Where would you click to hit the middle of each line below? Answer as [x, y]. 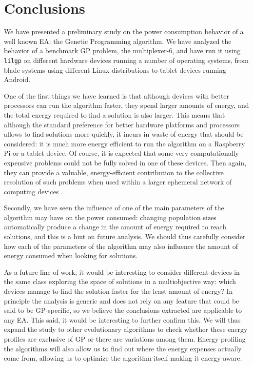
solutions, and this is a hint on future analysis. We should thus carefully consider [125, 236]
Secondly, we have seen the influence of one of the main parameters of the [114, 208]
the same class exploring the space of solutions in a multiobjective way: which [120, 281]
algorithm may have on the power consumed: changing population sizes [110, 217]
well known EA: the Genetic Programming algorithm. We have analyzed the [118, 41]
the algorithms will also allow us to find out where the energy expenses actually [123, 348]
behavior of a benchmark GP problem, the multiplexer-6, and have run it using [122, 51]
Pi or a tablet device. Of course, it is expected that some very [96, 153]
